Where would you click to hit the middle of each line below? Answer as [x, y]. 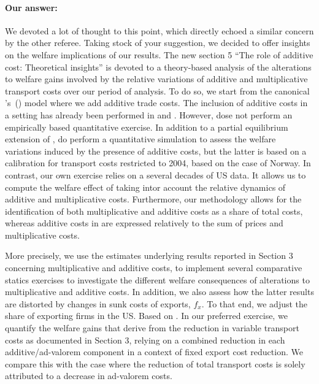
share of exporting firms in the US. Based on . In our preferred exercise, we [146, 316]
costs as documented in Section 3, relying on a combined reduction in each [145, 340]
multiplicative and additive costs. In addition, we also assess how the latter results [159, 292]
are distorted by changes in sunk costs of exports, [98, 303]
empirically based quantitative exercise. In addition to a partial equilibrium [147, 127]
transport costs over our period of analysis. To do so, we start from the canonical [157, 90]
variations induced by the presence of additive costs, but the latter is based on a [156, 151]
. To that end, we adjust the [255, 303]
